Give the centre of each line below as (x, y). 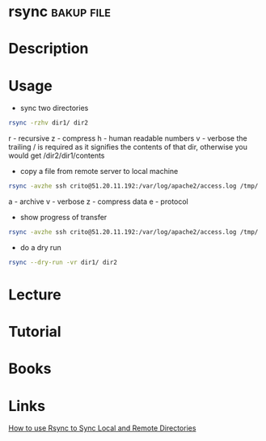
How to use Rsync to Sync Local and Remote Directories (102, 428)
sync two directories (54, 108)
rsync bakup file (60, 12)
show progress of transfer (63, 218)
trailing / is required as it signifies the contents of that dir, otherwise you (128, 147)
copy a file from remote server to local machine (99, 172)
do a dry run (41, 247)
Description (49, 49)
